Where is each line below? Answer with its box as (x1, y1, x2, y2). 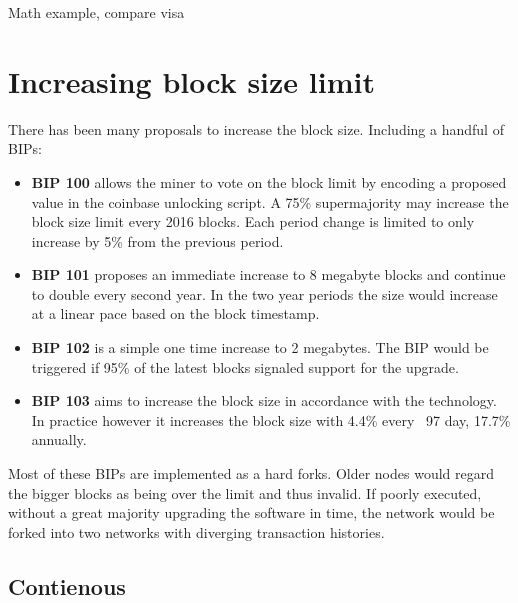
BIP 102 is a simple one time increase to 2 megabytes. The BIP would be (31, 337, 489, 358)
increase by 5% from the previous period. (31, 230, 284, 251)
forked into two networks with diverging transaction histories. (8, 521, 385, 542)
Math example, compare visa (8, 2, 185, 22)
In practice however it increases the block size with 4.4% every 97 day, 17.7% (31, 409, 511, 430)
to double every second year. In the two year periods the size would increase (31, 283, 498, 304)
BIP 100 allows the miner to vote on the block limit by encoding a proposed (31, 171, 507, 192)
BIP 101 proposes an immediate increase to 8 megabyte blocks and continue (31, 264, 506, 285)
